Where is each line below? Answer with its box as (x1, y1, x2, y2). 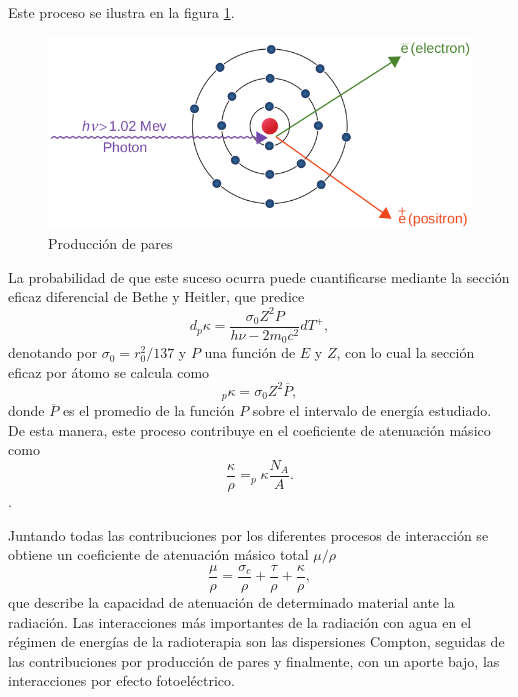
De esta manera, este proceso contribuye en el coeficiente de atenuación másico (8, 419, 491, 440)
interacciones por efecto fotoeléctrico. (8, 670, 235, 691)
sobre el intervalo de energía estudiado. (252, 400, 492, 421)
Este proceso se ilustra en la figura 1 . (8, 2, 235, 22)
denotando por (8, 342, 98, 363)
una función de (204, 342, 296, 363)
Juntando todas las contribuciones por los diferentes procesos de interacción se (8, 524, 489, 545)
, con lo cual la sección (336, 342, 475, 363)
